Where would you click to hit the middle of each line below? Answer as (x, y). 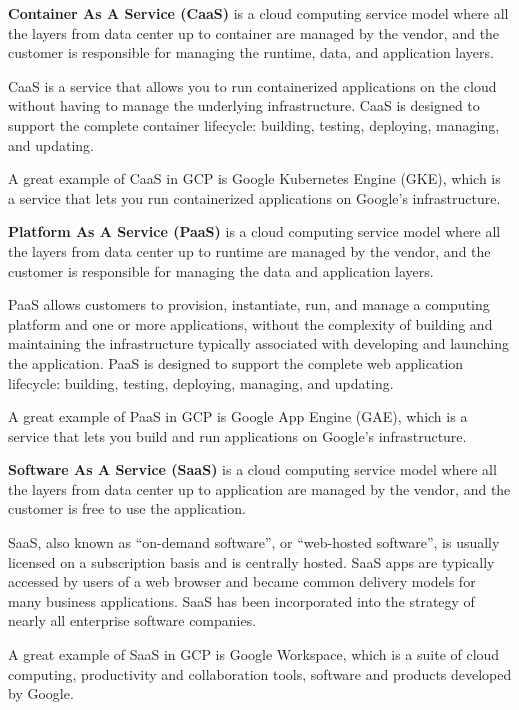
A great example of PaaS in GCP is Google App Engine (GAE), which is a (238, 416)
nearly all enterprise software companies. (132, 620)
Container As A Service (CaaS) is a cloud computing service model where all (258, 13)
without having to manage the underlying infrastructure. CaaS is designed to (244, 105)
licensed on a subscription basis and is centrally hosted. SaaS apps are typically (251, 561)
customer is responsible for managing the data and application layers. (221, 270)
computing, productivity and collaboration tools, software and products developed (260, 673)
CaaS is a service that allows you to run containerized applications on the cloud (252, 85)
